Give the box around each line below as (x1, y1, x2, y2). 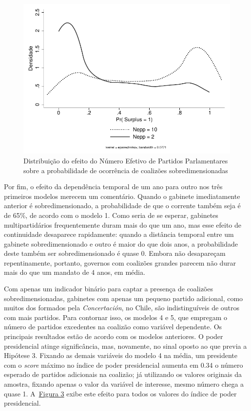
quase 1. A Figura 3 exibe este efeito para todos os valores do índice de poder (4, 388, 237, 398)
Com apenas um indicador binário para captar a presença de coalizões (4, 284, 213, 294)
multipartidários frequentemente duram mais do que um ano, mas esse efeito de (4, 219, 242, 230)
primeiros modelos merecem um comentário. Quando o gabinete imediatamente (4, 191, 240, 201)
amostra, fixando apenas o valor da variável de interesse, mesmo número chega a (4, 379, 244, 389)
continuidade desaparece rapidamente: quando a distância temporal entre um (4, 229, 234, 239)
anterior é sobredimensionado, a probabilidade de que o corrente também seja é (4, 200, 241, 211)
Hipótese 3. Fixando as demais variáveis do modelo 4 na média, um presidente (4, 350, 237, 360)
